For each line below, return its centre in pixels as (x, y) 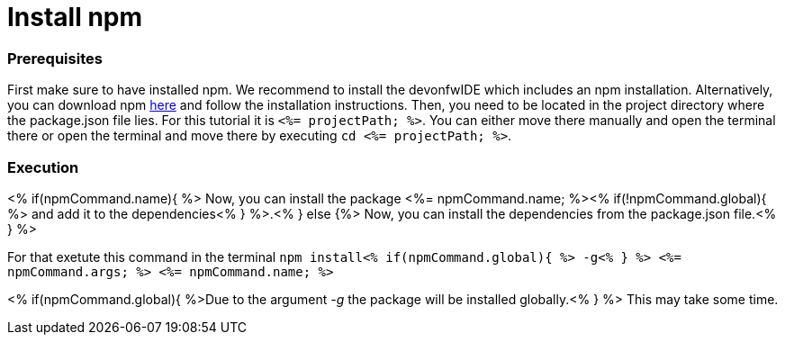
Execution (43, 167)
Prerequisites (55, 58)
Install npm (75, 17)
